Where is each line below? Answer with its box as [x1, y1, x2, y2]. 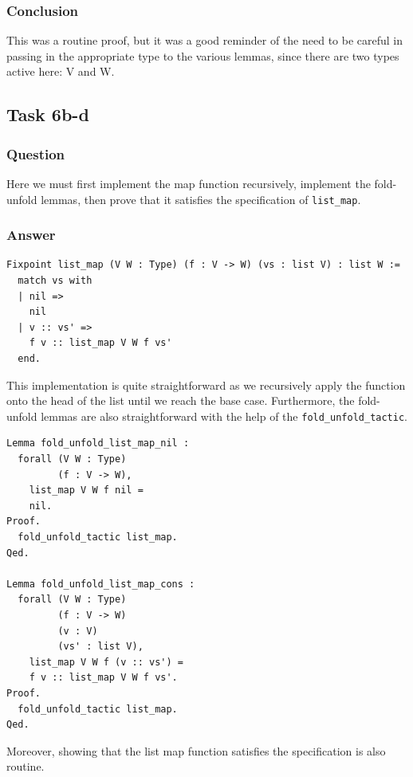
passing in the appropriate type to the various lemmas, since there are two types [6, 47, 399, 64]
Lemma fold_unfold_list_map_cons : [6, 578, 195, 590]
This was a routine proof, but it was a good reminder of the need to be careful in [6, 32, 403, 49]
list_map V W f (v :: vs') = [29, 656, 183, 668]
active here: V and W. [6, 63, 115, 80]
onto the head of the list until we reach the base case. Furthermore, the [6, 392, 355, 409]
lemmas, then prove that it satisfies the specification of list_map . [41, 190, 361, 207]
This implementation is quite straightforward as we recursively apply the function [6, 376, 406, 393]
